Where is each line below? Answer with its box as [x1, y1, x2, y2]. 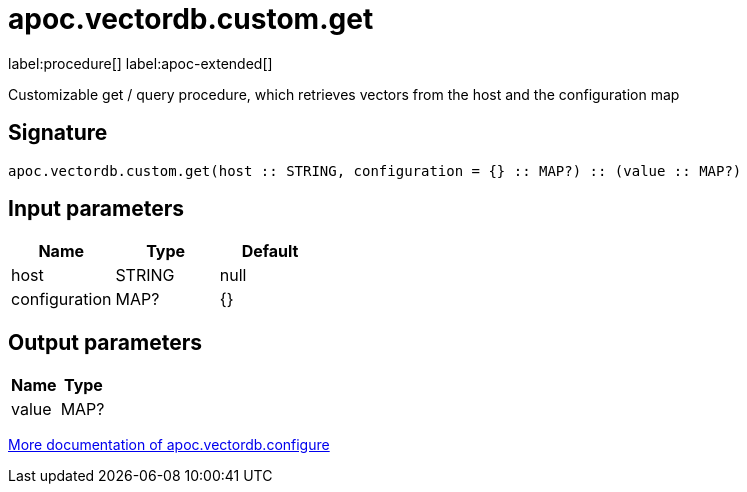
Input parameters [8, 196, 185, 222]
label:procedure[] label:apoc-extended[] [8, 54, 273, 72]
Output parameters [8, 329, 202, 355]
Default [241, 241, 299, 262]
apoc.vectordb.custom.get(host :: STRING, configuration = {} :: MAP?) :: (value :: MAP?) [8, 162, 742, 179]
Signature [8, 120, 108, 146]
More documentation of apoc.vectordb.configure [8, 436, 330, 454]
